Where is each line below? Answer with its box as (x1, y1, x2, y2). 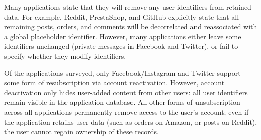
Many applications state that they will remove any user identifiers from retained (4, 2, 251, 12)
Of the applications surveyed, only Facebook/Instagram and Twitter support (4, 67, 241, 78)
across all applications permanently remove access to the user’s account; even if (4, 106, 249, 117)
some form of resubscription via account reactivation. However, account (4, 77, 225, 88)
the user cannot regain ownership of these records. (4, 126, 159, 137)
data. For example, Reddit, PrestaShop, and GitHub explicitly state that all (4, 11, 239, 22)
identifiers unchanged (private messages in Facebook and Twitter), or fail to (4, 41, 238, 51)
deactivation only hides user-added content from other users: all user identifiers (4, 87, 248, 97)
